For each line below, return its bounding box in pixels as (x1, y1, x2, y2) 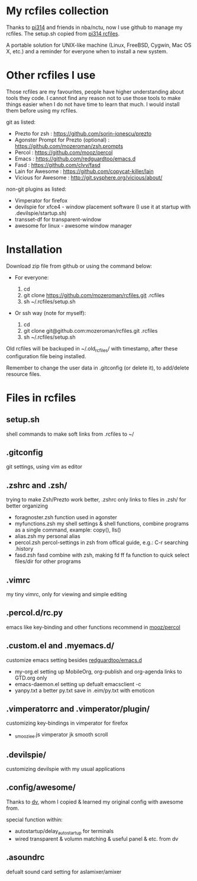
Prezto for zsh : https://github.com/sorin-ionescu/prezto (14, 130, 152, 137)
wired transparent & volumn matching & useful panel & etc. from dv (14, 835, 179, 842)
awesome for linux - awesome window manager (14, 222, 132, 229)
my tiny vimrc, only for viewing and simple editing (6, 591, 127, 598)
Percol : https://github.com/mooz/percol (14, 149, 113, 156)
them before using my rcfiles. (6, 107, 78, 114)
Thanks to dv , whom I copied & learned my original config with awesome (6, 798, 183, 805)
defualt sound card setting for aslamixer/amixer (6, 868, 122, 875)
